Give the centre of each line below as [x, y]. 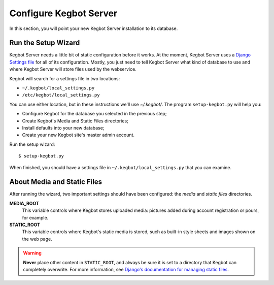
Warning [32, 253]
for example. [35, 217]
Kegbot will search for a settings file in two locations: [65, 78]
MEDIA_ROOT [24, 203]
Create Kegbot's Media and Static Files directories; [75, 121]
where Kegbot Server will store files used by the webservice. [73, 69]
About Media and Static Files [56, 182]
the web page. [37, 239]
